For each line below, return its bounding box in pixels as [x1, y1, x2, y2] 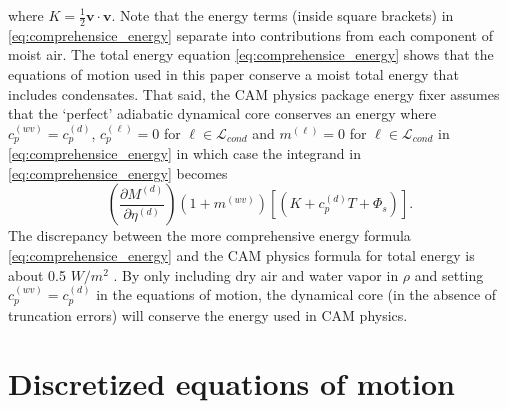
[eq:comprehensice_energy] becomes [8, 162, 228, 183]
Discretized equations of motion [8, 363, 455, 404]
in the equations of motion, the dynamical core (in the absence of [96, 284, 497, 305]
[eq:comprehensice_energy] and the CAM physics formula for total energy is [8, 245, 475, 266]
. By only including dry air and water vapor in [113, 264, 399, 285]
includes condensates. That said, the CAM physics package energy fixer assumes [8, 83, 500, 104]
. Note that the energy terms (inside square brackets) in [111, 5, 454, 25]
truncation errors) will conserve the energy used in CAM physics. [8, 304, 408, 325]
